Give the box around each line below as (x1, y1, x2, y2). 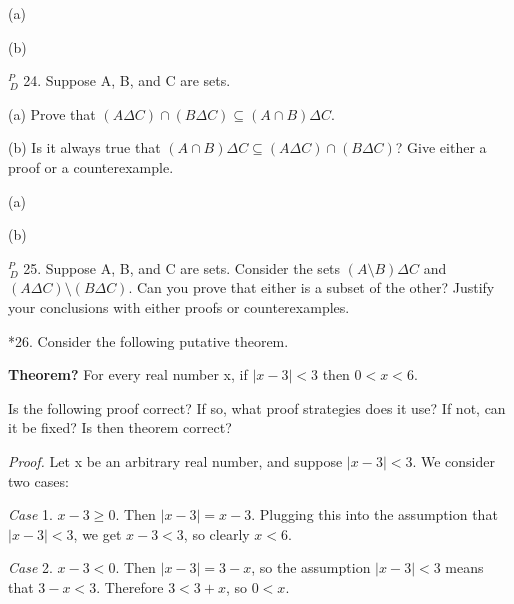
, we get (73, 523, 122, 544)
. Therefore (96, 576, 164, 597)
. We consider (412, 450, 495, 471)
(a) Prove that (8, 103, 96, 124)
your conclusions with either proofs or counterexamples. (8, 296, 350, 317)
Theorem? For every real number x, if (8, 364, 248, 385)
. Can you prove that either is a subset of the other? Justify (128, 277, 495, 298)
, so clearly (183, 523, 250, 544)
